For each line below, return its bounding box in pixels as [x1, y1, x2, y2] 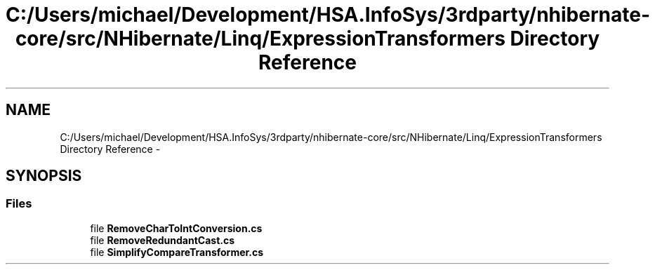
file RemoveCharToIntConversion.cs [90, 222, 263, 234]
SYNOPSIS [6, 167, 82, 185]
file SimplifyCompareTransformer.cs [90, 245, 264, 258]
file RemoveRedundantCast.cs [90, 234, 235, 246]
